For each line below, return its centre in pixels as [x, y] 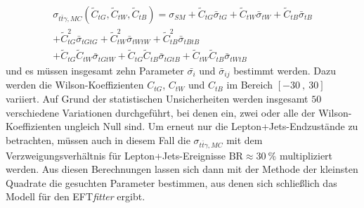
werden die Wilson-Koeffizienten [75, 85]
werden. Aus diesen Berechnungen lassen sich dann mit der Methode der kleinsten [182, 169]
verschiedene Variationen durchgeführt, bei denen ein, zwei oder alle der [161, 112]
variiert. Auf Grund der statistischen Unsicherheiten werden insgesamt [157, 98]
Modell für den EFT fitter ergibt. [76, 196]
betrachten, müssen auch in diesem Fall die [98, 139]
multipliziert [306, 155]
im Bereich [250, 85]
